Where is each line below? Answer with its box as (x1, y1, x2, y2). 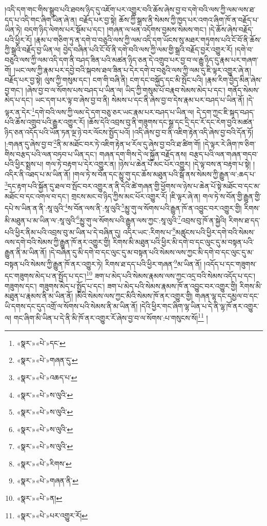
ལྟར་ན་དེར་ (5, 106, 32, 117)
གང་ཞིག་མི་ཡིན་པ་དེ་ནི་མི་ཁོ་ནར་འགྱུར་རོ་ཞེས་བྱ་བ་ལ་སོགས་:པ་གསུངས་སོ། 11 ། (13, 311, 208, 323)
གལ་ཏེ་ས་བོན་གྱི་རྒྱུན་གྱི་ (202, 190, 261, 201)
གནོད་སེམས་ (228, 84, 260, 95)
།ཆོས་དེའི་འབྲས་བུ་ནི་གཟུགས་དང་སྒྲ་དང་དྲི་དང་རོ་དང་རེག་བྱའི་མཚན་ (87, 116, 254, 127)
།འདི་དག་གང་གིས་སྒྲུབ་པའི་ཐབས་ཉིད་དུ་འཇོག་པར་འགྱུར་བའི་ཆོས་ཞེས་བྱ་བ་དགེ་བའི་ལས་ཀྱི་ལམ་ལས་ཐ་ (5, 4, 256, 14)
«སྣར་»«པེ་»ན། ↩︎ (16, 493, 63, 503)
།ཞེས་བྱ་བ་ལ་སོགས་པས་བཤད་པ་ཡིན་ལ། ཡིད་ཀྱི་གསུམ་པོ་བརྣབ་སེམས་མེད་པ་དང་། (25, 84, 225, 95)
